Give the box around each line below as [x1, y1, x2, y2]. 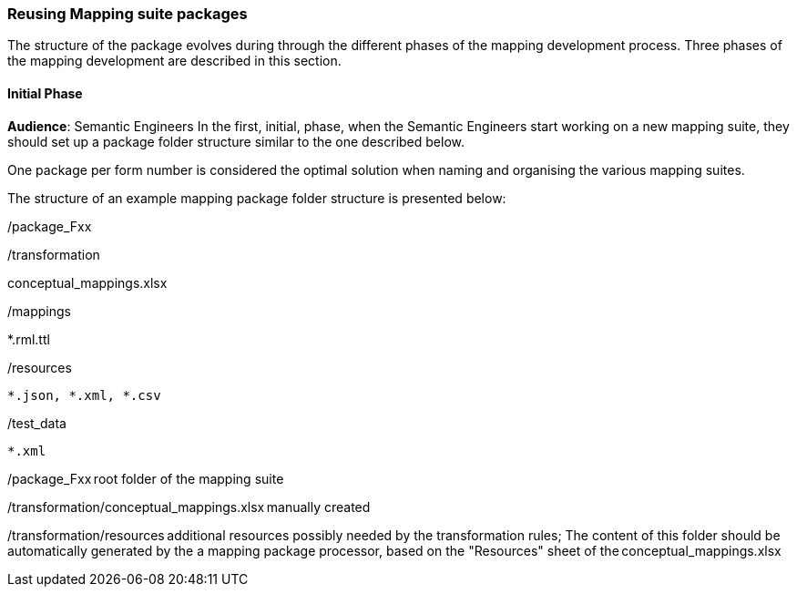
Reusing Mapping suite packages [7, 5, 248, 23]
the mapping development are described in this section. [7, 53, 342, 69]
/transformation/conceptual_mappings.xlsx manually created [7, 498, 371, 515]
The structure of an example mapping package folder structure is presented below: [7, 189, 506, 206]
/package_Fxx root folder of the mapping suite [7, 470, 284, 486]
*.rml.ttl [7, 331, 50, 347]
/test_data [7, 415, 66, 431]
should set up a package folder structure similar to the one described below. [7, 133, 465, 149]
